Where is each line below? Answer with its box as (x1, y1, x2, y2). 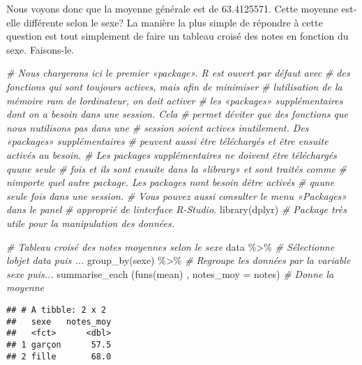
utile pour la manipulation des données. (6, 215, 175, 230)
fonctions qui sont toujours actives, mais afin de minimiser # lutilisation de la (6, 79, 342, 93)
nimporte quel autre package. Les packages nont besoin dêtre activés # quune (6, 175, 335, 189)
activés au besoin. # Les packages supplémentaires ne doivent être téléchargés (6, 147, 337, 162)
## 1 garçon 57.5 (6, 339, 112, 350)
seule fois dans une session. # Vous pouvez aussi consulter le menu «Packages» (6, 188, 347, 203)
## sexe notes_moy (6, 316, 112, 327)
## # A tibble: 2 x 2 (6, 304, 107, 315)
